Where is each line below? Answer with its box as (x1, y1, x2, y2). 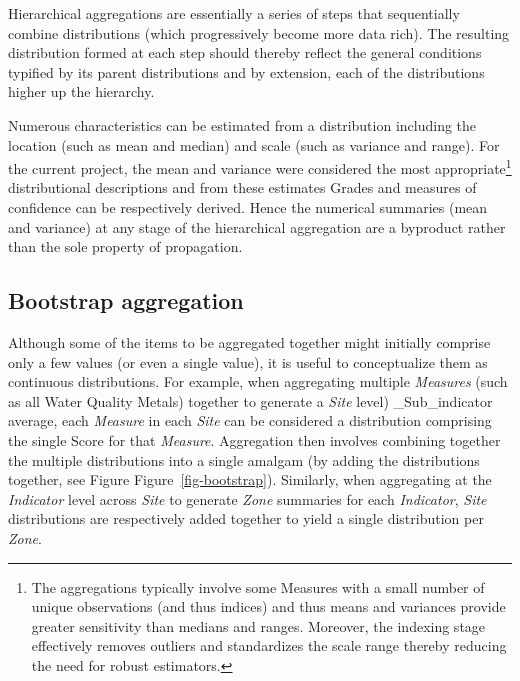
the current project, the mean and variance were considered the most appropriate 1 (8, 155, 512, 178)
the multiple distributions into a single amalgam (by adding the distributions (8, 449, 480, 470)
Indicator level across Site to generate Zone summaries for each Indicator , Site (8, 488, 487, 509)
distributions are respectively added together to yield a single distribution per (8, 508, 484, 529)
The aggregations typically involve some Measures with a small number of (31, 576, 485, 597)
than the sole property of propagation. (8, 236, 243, 257)
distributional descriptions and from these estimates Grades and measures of (8, 177, 477, 198)
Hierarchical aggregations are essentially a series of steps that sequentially (8, 3, 460, 23)
